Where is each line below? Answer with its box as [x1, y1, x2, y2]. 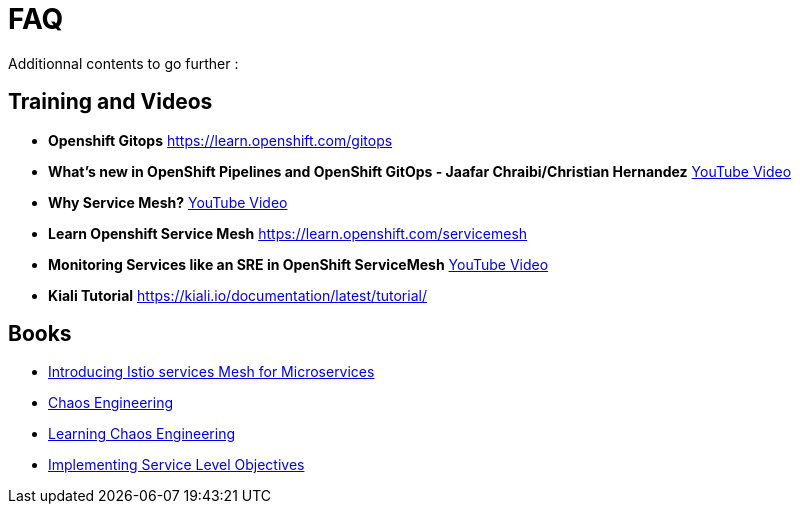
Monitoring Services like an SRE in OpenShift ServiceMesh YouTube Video [48, 255, 549, 273]
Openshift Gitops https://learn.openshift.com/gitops [48, 131, 393, 149]
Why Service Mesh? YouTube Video [48, 193, 288, 211]
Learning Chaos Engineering [48, 425, 236, 443]
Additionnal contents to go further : [8, 54, 239, 72]
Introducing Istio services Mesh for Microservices [48, 363, 375, 381]
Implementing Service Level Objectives [48, 456, 305, 474]
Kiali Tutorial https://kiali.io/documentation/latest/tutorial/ [48, 286, 427, 304]
